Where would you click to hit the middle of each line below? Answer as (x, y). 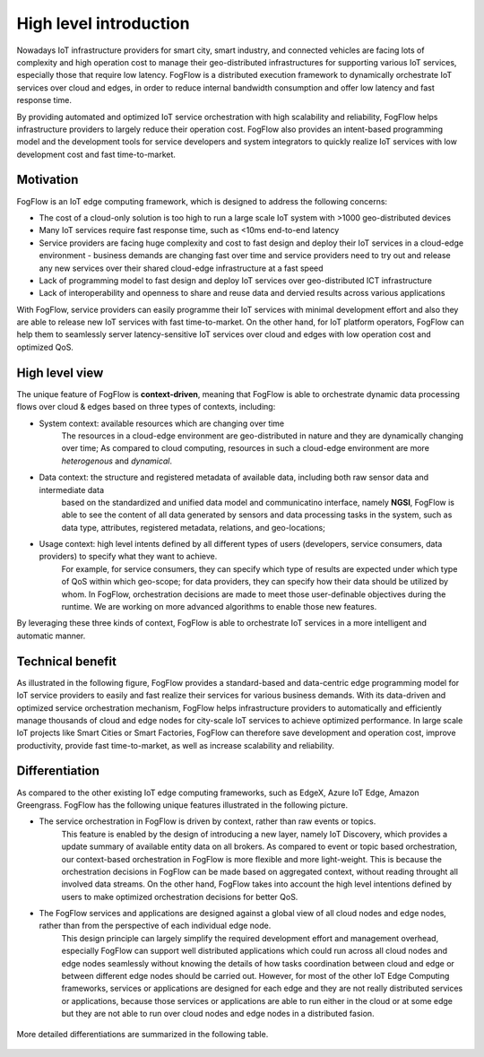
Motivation (48, 180)
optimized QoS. (45, 347)
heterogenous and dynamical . (117, 461)
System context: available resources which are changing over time (162, 423)
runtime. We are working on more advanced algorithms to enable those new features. (219, 607)
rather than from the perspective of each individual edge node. (155, 926)
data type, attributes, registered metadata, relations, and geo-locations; (194, 527)
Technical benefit (66, 661)
